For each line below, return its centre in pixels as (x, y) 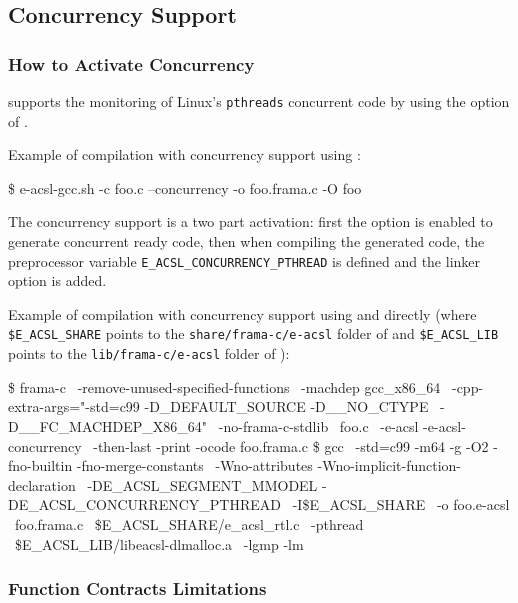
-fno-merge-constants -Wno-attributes (194, 465)
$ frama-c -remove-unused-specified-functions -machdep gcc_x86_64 (224, 386)
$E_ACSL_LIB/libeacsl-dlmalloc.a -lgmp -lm (159, 543)
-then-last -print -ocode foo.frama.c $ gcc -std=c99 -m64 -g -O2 (291, 445)
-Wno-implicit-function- (389, 465)
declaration (42, 484)
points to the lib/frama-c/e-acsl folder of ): (149, 353)
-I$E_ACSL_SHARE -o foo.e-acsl (401, 504)
